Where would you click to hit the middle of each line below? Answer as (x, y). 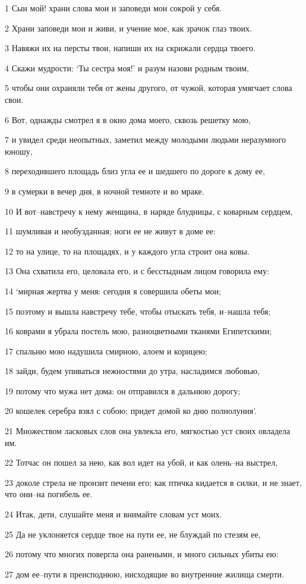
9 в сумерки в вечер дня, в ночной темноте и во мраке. (105, 191)
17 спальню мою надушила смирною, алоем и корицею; (106, 351)
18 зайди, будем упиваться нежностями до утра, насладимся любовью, (133, 371)
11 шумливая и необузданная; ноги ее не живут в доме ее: (110, 231)
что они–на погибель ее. (49, 494)
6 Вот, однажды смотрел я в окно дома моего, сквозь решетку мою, (128, 119)
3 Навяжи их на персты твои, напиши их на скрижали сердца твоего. (130, 48)
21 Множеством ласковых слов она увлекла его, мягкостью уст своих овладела (148, 431)
